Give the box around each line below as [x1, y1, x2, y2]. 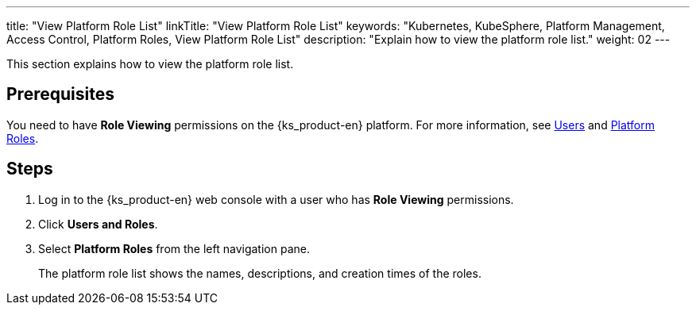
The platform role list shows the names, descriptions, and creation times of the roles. [38, 266, 481, 280]
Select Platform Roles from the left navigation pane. [38, 241, 310, 255]
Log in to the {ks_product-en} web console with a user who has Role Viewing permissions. [38, 192, 514, 206]
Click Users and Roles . [38, 217, 158, 231]
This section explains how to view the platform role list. [6, 57, 294, 71]
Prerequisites [6, 84, 114, 105]
